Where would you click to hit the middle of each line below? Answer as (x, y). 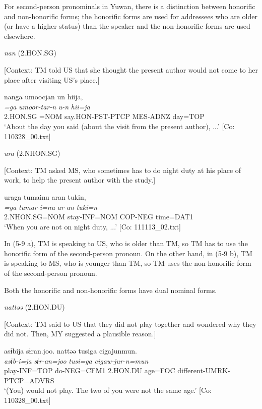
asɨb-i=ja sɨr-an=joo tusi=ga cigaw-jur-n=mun (76, 360)
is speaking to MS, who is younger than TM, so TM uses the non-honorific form (128, 263)
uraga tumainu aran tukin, (45, 196)
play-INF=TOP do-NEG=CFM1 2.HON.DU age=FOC (90, 370)
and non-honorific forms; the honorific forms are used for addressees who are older (131, 16)
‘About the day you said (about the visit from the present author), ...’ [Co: (119, 126)
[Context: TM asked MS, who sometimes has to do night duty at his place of (123, 170)
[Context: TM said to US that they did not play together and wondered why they (130, 324)
